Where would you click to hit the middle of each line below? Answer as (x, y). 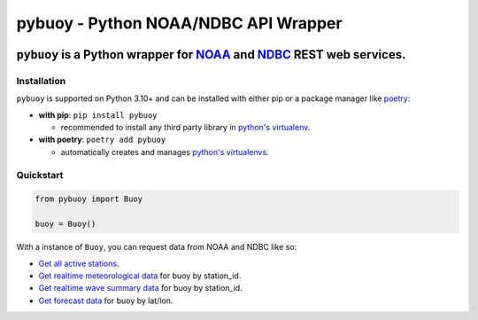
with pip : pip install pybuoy (98, 114)
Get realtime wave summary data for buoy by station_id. (140, 288)
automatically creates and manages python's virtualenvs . (165, 152)
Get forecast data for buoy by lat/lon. (106, 300)
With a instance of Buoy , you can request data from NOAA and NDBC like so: (157, 247)
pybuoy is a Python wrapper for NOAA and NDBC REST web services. (211, 55)
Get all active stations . (79, 263)
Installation (41, 81)
